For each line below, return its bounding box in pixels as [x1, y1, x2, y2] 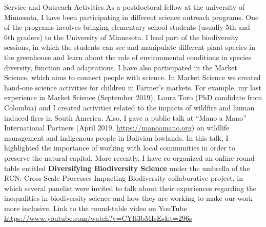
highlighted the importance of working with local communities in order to [4, 142, 235, 153]
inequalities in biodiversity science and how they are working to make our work [4, 193, 253, 203]
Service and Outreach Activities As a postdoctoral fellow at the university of [4, 2, 245, 12]
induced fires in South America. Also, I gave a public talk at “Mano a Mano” [4, 112, 247, 123]
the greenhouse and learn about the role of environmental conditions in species [4, 51, 251, 62]
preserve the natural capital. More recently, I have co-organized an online [4, 152, 234, 163]
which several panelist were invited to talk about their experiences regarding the [4, 182, 257, 193]
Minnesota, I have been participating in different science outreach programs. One [4, 11, 259, 22]
